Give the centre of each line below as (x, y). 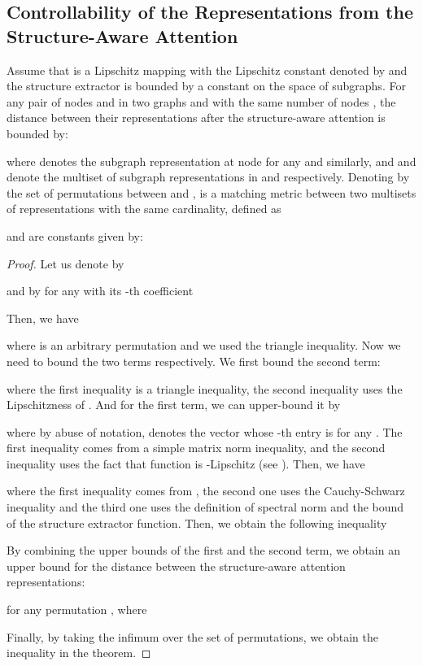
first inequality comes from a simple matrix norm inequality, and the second (196, 448)
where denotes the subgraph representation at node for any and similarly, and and (211, 161)
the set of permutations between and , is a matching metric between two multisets (211, 192)
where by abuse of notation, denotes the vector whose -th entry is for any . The (205, 431)
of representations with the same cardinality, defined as (144, 209)
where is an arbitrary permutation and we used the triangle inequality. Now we (204, 345)
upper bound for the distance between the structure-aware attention (176, 566)
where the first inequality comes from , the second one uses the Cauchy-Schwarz (206, 491)
